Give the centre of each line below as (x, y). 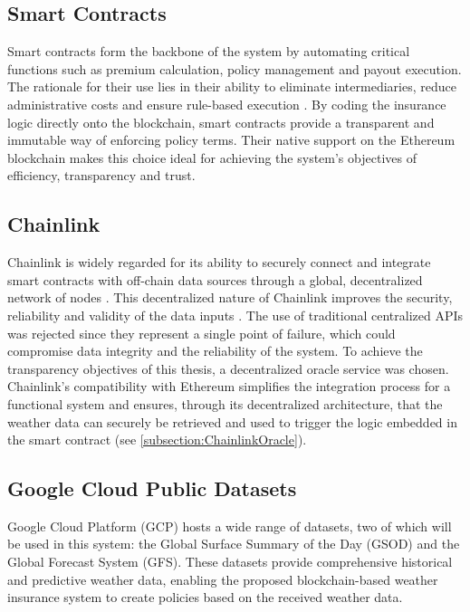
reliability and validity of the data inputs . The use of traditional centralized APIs (235, 315)
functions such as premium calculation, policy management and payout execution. (235, 68)
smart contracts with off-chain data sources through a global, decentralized (215, 279)
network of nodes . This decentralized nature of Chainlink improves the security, (230, 297)
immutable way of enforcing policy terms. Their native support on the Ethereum (231, 140)
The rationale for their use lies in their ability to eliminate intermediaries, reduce (232, 86)
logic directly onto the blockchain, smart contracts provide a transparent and (221, 122)
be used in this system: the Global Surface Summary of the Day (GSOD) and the (234, 544)
